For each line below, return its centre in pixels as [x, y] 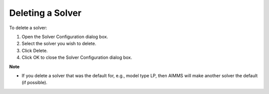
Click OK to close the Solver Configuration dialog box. [77, 57]
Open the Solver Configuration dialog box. [65, 37]
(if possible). [34, 83]
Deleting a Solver [45, 13]
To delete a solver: [28, 28]
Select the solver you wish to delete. [59, 44]
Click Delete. [35, 50]
